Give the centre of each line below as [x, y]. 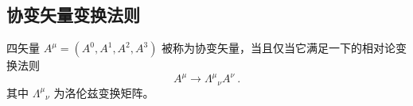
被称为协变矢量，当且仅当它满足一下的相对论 [279, 48]
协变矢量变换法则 [73, 15]
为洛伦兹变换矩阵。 [104, 92]
